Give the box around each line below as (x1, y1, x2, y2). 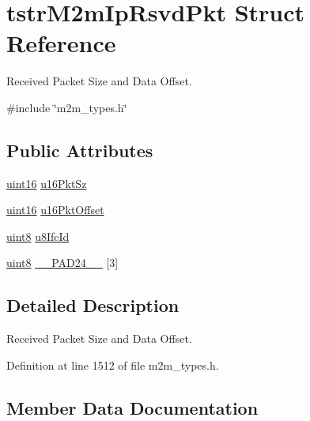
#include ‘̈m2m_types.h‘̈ (6, 99, 127, 115)
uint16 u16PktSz (6, 175, 87, 191)
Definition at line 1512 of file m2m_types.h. (6, 356, 219, 373)
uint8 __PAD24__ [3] (6, 254, 119, 271)
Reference (6, 27, 116, 59)
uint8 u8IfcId (6, 227, 70, 244)
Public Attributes (6, 137, 153, 162)
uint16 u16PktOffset (6, 201, 104, 218)
